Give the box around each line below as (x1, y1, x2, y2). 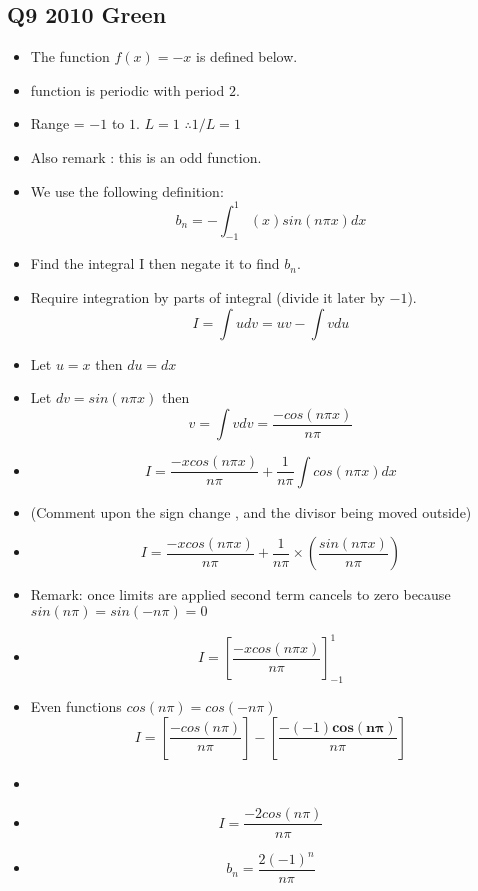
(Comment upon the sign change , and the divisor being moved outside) (30, 501, 472, 522)
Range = (30, 113, 85, 134)
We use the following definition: (30, 180, 224, 201)
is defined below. (196, 46, 298, 67)
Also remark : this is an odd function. (30, 146, 262, 167)
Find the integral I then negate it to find (30, 253, 280, 274)
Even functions (30, 696, 122, 717)
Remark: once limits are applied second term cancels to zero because (30, 584, 451, 605)
